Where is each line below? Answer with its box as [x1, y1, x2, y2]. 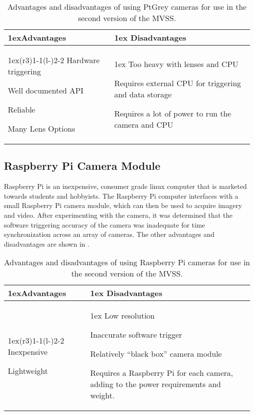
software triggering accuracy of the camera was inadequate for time [4, 219, 205, 230]
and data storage [114, 89, 172, 100]
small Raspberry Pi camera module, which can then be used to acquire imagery [4, 200, 242, 210]
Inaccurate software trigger [90, 329, 182, 341]
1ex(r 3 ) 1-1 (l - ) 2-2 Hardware [8, 54, 100, 66]
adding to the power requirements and [90, 378, 221, 390]
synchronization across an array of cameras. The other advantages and [4, 229, 215, 239]
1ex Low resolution [90, 310, 155, 322]
